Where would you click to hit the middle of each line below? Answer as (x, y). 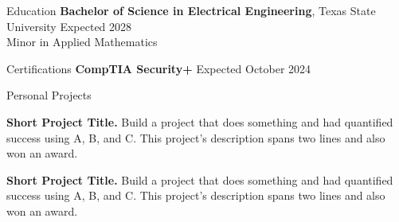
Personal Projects (49, 95)
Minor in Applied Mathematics (82, 42)
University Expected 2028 (69, 26)
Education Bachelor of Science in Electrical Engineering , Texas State (191, 10)
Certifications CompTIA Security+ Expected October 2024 (159, 68)
